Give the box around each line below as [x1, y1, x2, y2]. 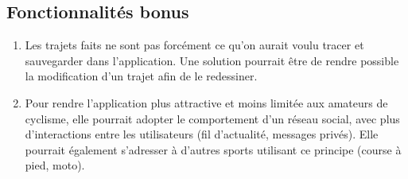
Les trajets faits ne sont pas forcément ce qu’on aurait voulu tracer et [25, 37, 364, 53]
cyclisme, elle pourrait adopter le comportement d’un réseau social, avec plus [25, 110, 400, 126]
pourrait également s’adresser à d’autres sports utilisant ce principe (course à [25, 141, 402, 158]
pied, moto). [25, 157, 85, 173]
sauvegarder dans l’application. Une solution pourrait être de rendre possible [25, 52, 399, 68]
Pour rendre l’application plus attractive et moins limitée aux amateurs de [25, 94, 388, 111]
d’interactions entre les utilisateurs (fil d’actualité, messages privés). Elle [25, 126, 379, 142]
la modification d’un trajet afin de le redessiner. [25, 68, 258, 84]
